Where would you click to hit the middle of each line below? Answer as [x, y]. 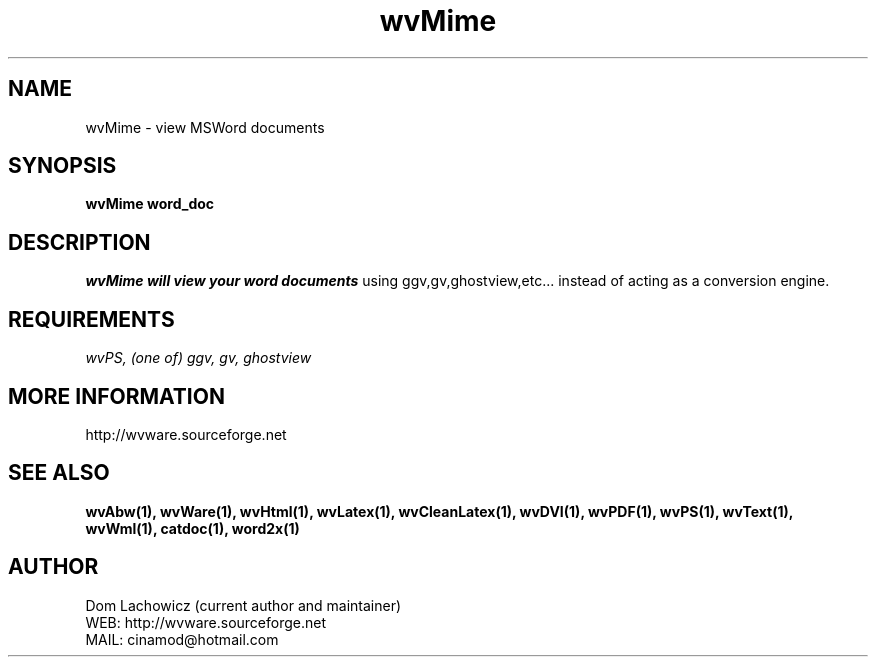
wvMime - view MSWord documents [205, 127]
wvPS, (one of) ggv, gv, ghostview [198, 358]
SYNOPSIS [62, 166]
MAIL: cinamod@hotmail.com [182, 639]
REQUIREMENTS [91, 319]
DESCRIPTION [79, 242]
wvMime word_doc [150, 204]
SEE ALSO [59, 473]
